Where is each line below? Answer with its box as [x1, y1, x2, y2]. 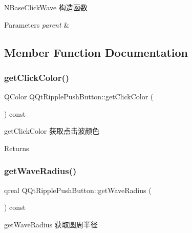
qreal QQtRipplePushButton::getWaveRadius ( [4, 184, 152, 195]
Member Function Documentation [4, 44, 188, 60]
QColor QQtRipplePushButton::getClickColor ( [4, 91, 154, 102]
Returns [4, 142, 29, 153]
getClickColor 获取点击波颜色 [4, 125, 99, 136]
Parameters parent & [4, 19, 70, 30]
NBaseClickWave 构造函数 [4, 2, 88, 12]
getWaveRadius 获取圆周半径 [4, 219, 98, 229]
